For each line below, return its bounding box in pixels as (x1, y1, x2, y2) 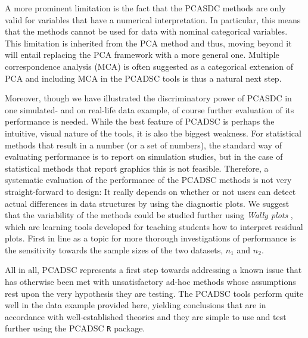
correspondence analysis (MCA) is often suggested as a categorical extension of (5, 60, 294, 72)
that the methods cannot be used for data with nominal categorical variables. (5, 25, 288, 38)
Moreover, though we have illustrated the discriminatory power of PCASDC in (5, 92, 292, 104)
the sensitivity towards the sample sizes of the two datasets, (5, 243, 223, 256)
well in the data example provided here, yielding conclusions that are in (5, 299, 266, 311)
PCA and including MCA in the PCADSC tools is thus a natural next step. (5, 72, 282, 84)
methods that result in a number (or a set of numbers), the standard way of (5, 138, 282, 151)
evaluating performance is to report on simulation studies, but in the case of (5, 150, 283, 163)
